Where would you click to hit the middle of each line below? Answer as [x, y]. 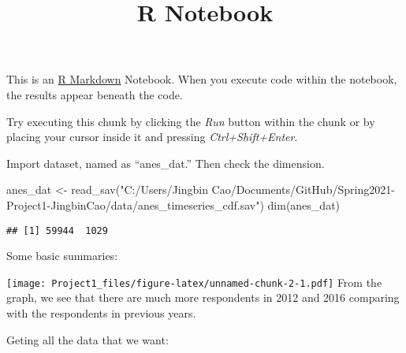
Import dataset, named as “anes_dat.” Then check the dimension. [166, 163]
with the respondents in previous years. [101, 313]
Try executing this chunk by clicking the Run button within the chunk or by [191, 121]
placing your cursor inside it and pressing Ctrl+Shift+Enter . [152, 137]
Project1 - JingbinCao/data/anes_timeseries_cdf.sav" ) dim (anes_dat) [173, 204]
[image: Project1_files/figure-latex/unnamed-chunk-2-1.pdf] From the [194, 282]
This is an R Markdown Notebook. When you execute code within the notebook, [202, 79]
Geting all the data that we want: [88, 339]
